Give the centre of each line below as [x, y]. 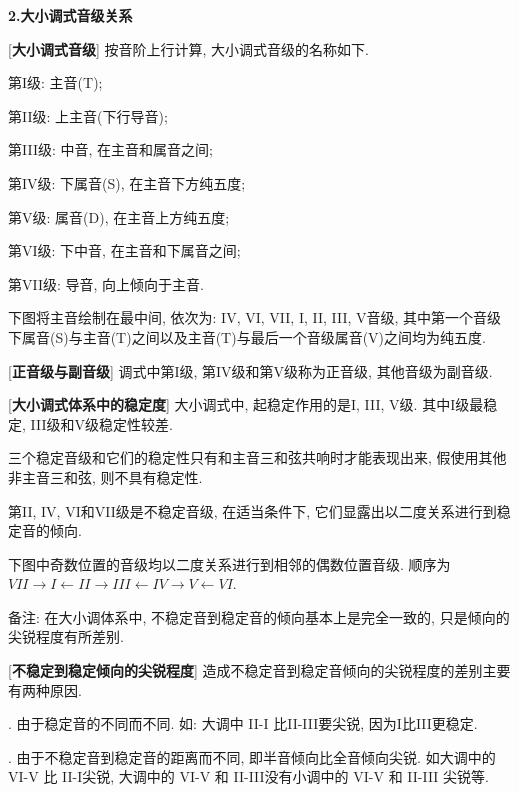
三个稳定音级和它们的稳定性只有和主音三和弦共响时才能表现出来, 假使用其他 [257, 457]
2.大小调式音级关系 [70, 15]
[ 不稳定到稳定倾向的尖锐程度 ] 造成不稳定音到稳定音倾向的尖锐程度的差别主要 [259, 670]
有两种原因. [45, 689]
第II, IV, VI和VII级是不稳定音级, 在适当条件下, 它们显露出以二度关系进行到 [252, 510]
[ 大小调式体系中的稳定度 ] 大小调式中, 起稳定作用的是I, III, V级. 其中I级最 [246, 404]
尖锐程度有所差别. [66, 636]
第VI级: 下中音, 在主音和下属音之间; [124, 250]
